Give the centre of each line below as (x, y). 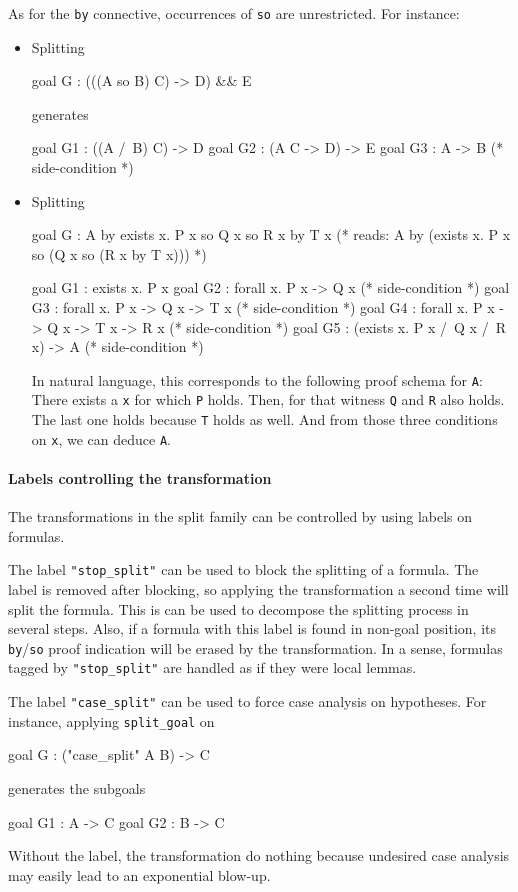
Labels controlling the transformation (140, 478)
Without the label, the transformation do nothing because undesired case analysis (259, 855)
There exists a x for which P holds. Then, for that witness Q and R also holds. (268, 399)
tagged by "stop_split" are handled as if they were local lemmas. (212, 667)
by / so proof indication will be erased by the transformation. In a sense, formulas (255, 647)
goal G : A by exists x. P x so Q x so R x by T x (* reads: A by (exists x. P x (271, 234)
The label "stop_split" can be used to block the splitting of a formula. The (243, 569)
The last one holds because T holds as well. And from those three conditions (264, 419)
